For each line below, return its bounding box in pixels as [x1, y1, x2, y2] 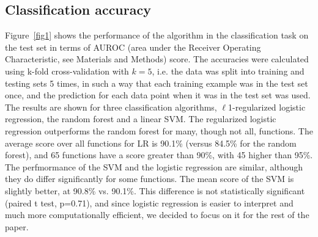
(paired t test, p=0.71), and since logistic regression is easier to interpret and [5, 196, 294, 209]
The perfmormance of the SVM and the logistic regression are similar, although [5, 160, 303, 173]
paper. [5, 220, 29, 233]
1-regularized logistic [228, 100, 306, 113]
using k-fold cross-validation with [5, 64, 129, 77]
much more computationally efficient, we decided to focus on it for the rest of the [5, 208, 309, 221]
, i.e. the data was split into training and [152, 64, 305, 77]
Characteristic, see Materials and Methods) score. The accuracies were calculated [5, 53, 309, 65]
